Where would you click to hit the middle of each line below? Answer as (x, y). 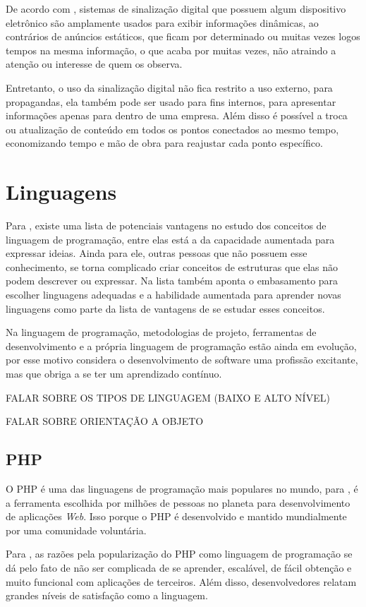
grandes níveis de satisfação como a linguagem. (107, 595)
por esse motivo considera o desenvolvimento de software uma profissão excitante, (182, 360)
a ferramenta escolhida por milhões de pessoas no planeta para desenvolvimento (178, 502)
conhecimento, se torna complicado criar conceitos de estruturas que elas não (172, 266)
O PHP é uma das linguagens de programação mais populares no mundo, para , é (182, 488)
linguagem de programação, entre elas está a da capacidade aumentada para (170, 239)
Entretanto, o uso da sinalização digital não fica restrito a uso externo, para (169, 87)
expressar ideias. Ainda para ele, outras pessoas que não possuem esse (157, 253)
